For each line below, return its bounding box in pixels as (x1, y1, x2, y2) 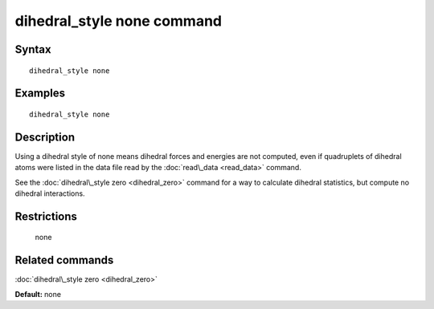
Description (14, 130, 76, 144)
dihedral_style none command (14, 12, 223, 30)
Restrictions (14, 209, 78, 223)
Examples (14, 87, 66, 100)
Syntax (14, 43, 51, 56)
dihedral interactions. (14, 189, 85, 198)
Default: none (14, 289, 62, 299)
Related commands (14, 254, 114, 267)
